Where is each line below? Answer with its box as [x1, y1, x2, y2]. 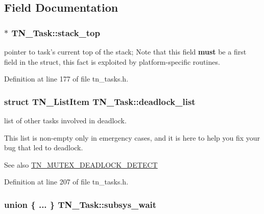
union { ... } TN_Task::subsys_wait [4, 198, 157, 210]
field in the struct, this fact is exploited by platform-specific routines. [4, 56, 220, 67]
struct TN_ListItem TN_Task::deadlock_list [4, 95, 196, 108]
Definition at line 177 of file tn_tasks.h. [4, 73, 129, 84]
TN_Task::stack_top [11, 26, 100, 39]
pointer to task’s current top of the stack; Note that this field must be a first [4, 46, 247, 57]
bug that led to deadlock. [4, 142, 83, 153]
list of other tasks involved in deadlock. [4, 115, 127, 125]
